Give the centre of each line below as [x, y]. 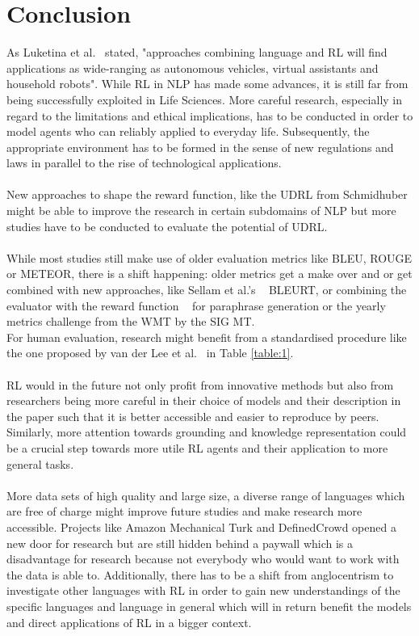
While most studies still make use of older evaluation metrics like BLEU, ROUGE [209, 257]
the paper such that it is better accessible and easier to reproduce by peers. [193, 416]
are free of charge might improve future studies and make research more [184, 511]
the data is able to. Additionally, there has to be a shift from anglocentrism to [200, 574]
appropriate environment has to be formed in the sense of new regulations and [200, 147]
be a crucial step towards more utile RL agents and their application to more [197, 447]
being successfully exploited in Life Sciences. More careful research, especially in [205, 99]
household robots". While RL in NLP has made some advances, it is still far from [207, 84]
